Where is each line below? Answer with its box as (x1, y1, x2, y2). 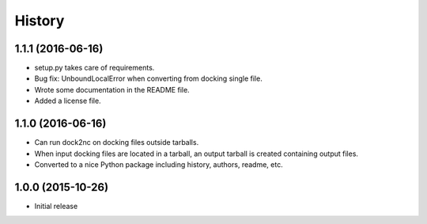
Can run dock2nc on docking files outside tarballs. (34, 138, 199, 147)
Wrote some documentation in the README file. (34, 85, 190, 94)
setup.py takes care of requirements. (34, 63, 155, 73)
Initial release (34, 201, 78, 211)
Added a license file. (34, 96, 102, 106)
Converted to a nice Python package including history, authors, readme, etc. (34, 159, 284, 169)
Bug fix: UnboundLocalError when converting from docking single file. (34, 74, 263, 83)
